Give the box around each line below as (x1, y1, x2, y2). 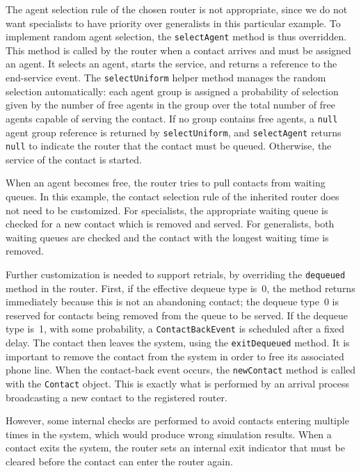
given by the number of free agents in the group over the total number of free (6, 97, 335, 112)
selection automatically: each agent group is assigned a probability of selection (6, 83, 339, 98)
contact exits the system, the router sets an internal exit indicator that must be (6, 440, 345, 455)
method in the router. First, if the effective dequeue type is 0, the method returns (6, 280, 355, 295)
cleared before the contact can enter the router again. (6, 454, 233, 469)
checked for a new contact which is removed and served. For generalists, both (6, 216, 335, 231)
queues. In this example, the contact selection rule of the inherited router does (6, 189, 339, 204)
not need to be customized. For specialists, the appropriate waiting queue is (6, 202, 328, 217)
